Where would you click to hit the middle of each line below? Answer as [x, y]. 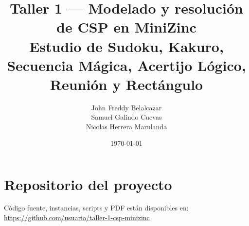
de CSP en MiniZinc [126, 27]
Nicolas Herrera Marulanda [126, 127]
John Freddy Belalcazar [126, 107]
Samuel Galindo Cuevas [126, 117]
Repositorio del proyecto [88, 184]
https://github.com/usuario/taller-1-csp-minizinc [77, 217]
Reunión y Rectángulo [126, 84]
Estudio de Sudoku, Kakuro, [126, 46]
